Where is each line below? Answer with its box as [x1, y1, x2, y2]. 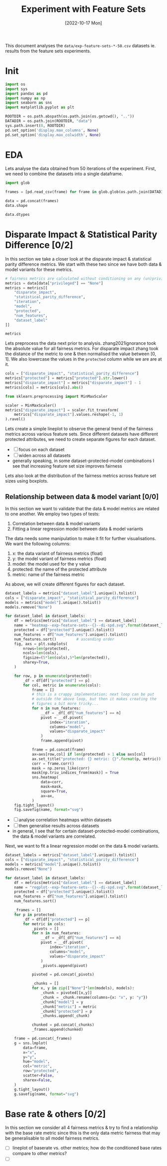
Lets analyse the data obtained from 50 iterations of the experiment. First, [5, 166, 156, 172]
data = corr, [40, 779, 64, 784]
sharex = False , [23, 1077, 52, 1082]
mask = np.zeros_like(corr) [31, 766, 90, 771]
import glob [5, 181, 30, 186]
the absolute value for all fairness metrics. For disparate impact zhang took [5, 346, 159, 352]
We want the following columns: [5, 541, 71, 547]
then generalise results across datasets [18, 823, 99, 829]
